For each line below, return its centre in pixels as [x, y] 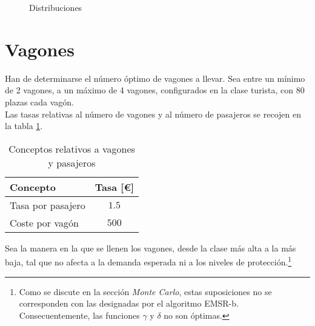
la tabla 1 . [24, 126]
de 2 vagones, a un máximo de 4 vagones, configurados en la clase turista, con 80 [155, 90]
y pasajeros [72, 162]
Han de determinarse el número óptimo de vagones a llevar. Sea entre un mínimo [155, 78]
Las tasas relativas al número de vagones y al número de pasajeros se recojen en [153, 114]
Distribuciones [56, 7]
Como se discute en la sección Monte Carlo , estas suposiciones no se [145, 291]
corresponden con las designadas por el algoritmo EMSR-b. [129, 303]
